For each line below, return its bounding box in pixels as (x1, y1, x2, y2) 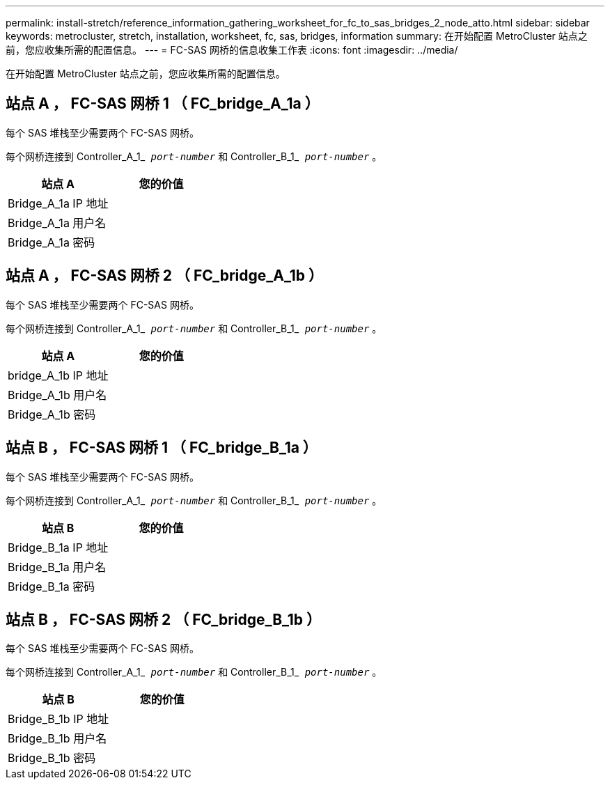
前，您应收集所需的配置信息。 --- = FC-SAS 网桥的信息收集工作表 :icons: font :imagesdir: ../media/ (6, 44, 458, 56)
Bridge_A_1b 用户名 (8, 387, 107, 402)
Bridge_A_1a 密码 (8, 235, 95, 249)
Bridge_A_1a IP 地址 (8, 196, 109, 210)
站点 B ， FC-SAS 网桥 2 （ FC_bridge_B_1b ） (6, 610, 322, 628)
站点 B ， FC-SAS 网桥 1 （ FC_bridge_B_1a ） (6, 439, 318, 457)
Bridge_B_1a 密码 (8, 579, 95, 593)
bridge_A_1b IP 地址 (8, 368, 109, 382)
